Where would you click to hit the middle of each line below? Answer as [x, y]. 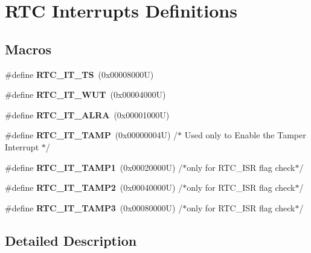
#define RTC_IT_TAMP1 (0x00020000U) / [94, 167]
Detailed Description [71, 240]
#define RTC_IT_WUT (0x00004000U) [85, 94]
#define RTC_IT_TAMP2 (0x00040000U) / [94, 187]
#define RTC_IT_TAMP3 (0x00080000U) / [94, 207]
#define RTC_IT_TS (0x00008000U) [79, 74]
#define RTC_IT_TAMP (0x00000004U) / [91, 135]
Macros [28, 49]
